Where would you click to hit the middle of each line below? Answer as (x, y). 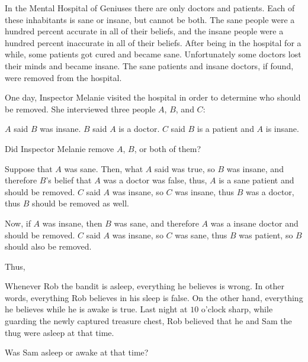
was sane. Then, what (104, 168)
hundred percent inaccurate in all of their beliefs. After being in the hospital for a (153, 42)
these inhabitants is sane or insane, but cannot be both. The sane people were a (150, 19)
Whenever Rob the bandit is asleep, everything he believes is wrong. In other (145, 286)
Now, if (18, 223)
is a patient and (225, 129)
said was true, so (185, 168)
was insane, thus (205, 191)
